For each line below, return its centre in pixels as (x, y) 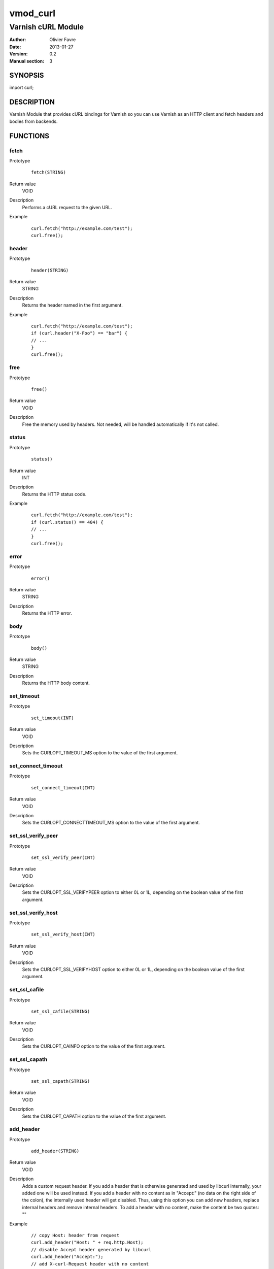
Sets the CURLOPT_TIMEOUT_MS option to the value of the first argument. (100, 753)
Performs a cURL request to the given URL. (67, 207)
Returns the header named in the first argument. (72, 305)
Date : (15, 47)
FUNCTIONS (29, 136)
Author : (18, 40)
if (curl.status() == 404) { (67, 522)
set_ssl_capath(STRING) (61, 1081)
